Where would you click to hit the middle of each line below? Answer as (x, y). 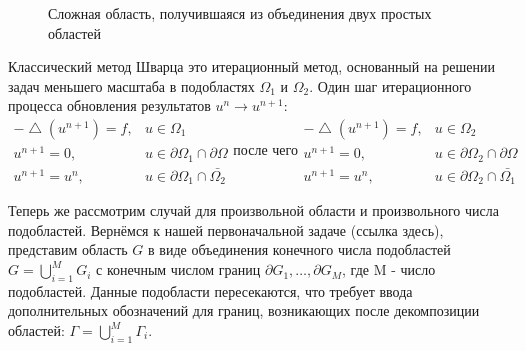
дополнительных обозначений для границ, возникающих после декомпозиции (244, 310)
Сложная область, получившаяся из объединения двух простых (240, 13)
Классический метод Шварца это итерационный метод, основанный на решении (251, 66)
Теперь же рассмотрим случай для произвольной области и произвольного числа (253, 210)
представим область (68, 249)
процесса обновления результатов (109, 105)
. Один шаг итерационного (390, 85)
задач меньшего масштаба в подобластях (131, 85)
